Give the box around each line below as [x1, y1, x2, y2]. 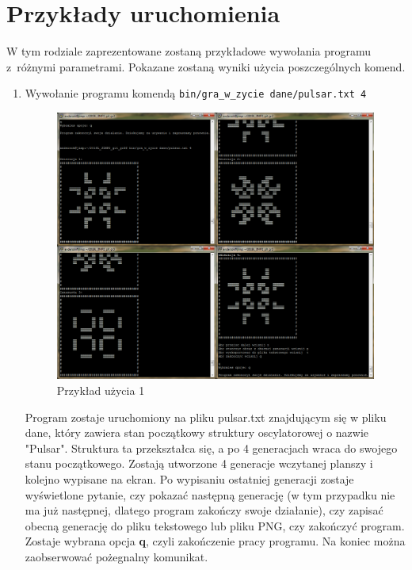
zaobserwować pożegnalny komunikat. [25, 548, 208, 564]
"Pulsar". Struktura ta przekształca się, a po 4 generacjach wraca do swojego [25, 439, 398, 456]
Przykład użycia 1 [56, 382, 145, 399]
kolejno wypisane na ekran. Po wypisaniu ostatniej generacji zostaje [25, 471, 354, 488]
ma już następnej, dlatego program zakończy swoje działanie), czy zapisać [25, 502, 383, 518]
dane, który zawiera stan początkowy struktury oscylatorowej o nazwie [25, 424, 369, 441]
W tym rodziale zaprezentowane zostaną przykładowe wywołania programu [6, 43, 371, 59]
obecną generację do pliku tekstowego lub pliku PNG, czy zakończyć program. [25, 517, 405, 534]
